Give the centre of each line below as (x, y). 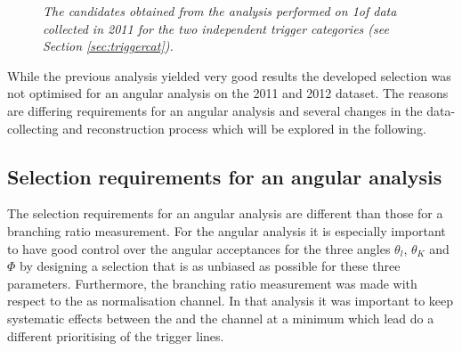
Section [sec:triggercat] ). (108, 46)
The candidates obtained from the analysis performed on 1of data (220, 11)
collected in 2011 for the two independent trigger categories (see (216, 28)
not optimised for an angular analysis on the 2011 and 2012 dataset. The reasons (228, 93)
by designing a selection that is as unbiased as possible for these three (210, 266)
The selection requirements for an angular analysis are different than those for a (225, 213)
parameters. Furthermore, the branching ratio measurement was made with (212, 283)
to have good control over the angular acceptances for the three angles (199, 248)
